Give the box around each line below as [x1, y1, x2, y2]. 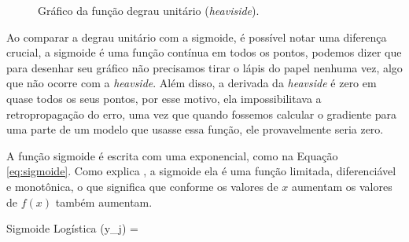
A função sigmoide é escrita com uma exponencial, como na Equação [6, 147, 338, 163]
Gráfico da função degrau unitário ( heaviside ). [38, 2, 260, 18]
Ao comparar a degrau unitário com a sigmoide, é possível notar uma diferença [6, 28, 387, 45]
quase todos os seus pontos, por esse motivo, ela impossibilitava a [6, 90, 322, 106]
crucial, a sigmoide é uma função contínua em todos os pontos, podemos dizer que [6, 44, 402, 60]
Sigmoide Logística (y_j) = [6, 220, 138, 236]
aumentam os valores [291, 178, 392, 194]
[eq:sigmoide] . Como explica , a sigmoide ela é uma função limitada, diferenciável [6, 163, 396, 179]
